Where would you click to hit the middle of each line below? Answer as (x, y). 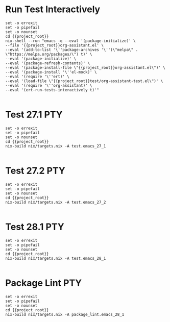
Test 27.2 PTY (35, 171)
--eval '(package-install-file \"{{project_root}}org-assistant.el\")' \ (86, 67)
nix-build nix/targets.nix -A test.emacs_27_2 (56, 202)
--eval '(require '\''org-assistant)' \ (49, 85)
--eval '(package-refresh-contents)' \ (48, 63)
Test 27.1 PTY (34, 115)
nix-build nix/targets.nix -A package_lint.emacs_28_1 (65, 314)
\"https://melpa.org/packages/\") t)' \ (49, 54)
